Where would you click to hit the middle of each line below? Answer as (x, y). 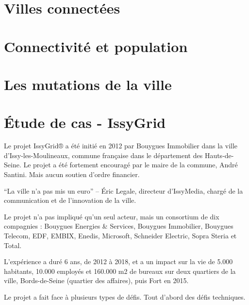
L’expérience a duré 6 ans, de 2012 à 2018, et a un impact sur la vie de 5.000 (118, 261)
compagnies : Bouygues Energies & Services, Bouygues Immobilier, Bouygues (119, 226)
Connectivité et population (96, 46)
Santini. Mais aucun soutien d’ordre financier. (72, 174)
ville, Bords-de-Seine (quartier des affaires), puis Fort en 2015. (96, 280)
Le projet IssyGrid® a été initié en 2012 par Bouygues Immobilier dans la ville (121, 146)
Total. (13, 245)
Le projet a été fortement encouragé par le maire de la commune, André (131, 165)
